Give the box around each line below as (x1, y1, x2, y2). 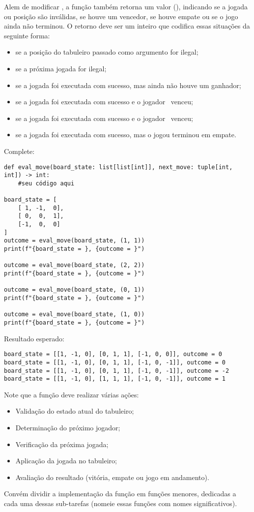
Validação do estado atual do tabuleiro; (15, 406, 134, 416)
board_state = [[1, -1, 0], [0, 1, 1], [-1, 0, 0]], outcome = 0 (4, 351, 222, 358)
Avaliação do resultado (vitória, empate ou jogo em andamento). (15, 472, 209, 482)
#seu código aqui (18, 180, 75, 187)
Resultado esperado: (4, 333, 64, 343)
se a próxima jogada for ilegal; (15, 63, 107, 73)
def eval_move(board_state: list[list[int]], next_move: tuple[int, (4, 163, 233, 171)
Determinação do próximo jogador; (15, 422, 120, 433)
